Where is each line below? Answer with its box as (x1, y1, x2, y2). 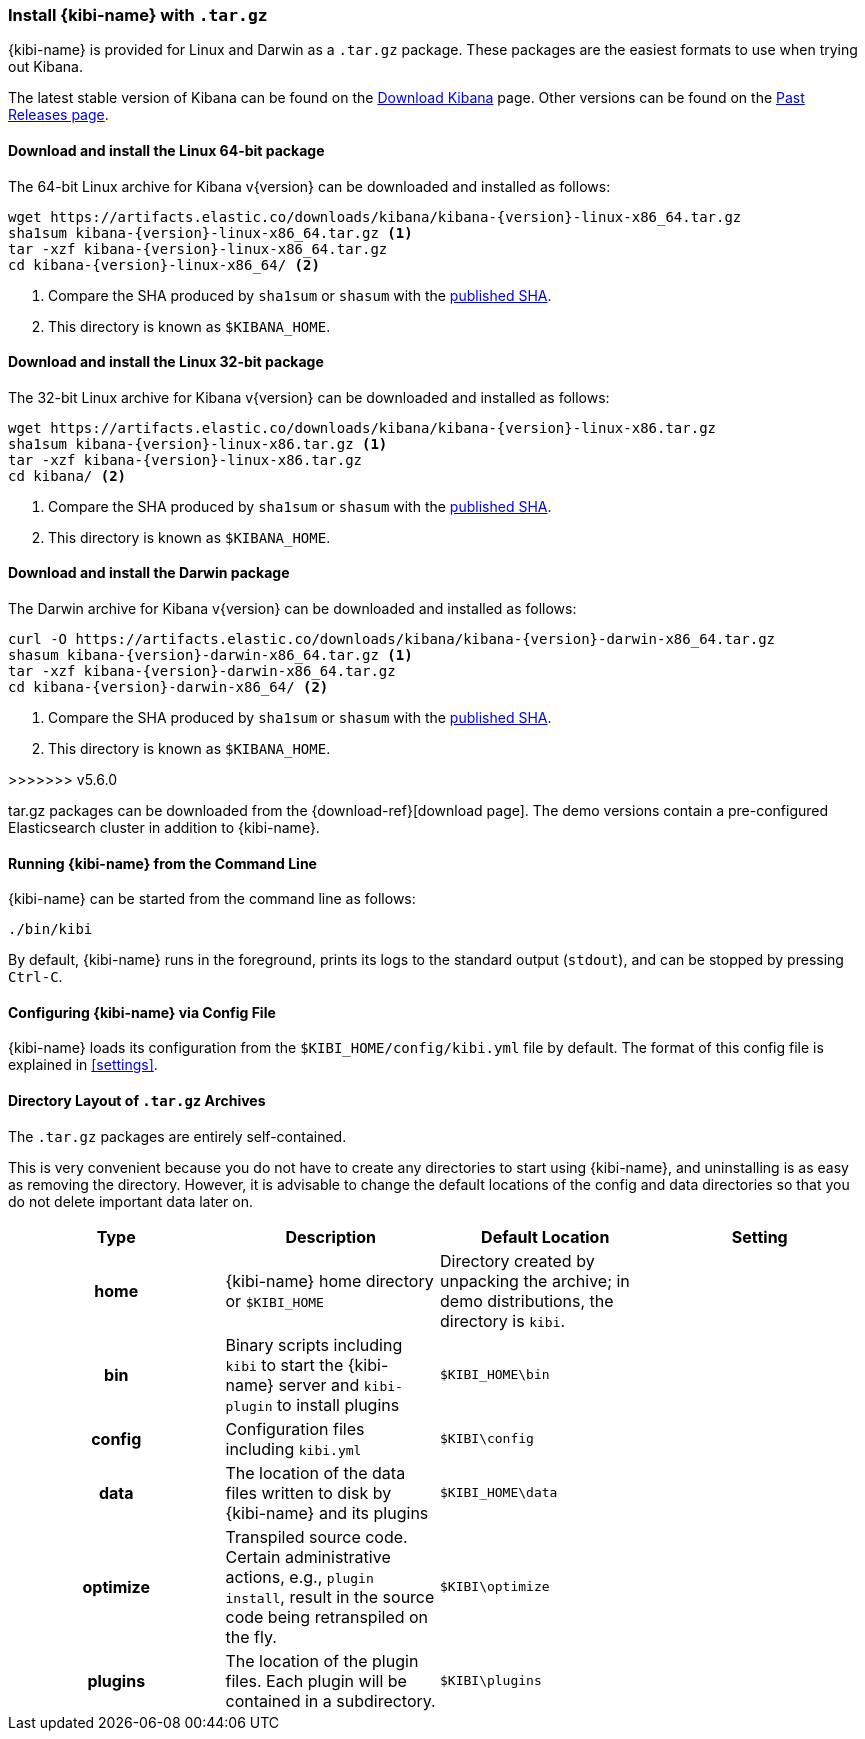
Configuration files (225, 1418, 365, 1439)
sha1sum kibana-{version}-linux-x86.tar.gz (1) (8, 435, 388, 452)
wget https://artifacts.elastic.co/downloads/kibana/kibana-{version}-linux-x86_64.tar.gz (8, 208, 742, 225)
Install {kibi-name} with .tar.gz (8, 5, 268, 25)
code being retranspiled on (225, 1606, 429, 1627)
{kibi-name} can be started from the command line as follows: (8, 890, 416, 908)
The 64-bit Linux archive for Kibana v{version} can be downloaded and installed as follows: (8, 177, 611, 195)
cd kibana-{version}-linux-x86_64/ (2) (8, 256, 320, 273)
